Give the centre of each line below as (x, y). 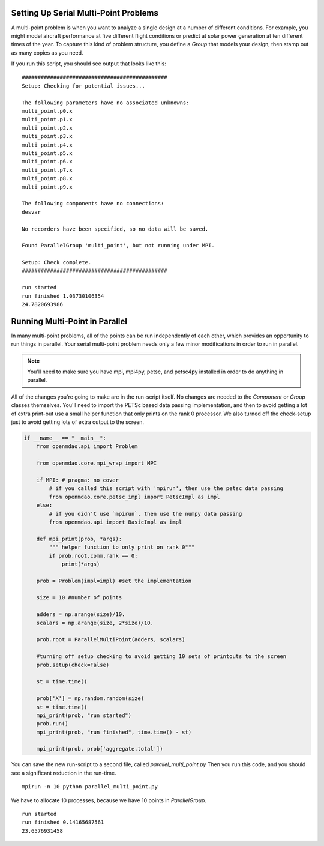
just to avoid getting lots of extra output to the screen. (77, 422)
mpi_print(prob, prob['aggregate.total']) (100, 749)
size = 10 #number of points (79, 598)
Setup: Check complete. (57, 262)
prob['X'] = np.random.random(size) (90, 699)
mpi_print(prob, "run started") (84, 715)
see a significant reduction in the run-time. (64, 773)
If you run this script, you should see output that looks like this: (88, 64)
